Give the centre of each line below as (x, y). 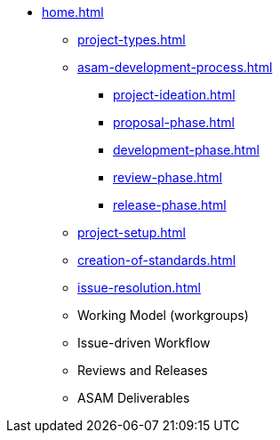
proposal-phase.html (174, 122)
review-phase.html (168, 177)
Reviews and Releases (143, 370)
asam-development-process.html (175, 67)
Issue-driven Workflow (144, 343)
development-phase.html (186, 150)
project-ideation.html (174, 95)
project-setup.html (132, 232)
